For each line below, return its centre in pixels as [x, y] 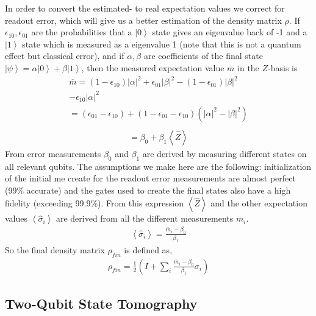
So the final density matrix [55, 249]
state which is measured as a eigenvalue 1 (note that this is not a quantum [162, 44]
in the [248, 67]
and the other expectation [259, 203]
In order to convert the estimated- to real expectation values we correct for [145, 8]
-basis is [283, 67]
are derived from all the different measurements [145, 218]
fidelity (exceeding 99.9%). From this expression [94, 203]
